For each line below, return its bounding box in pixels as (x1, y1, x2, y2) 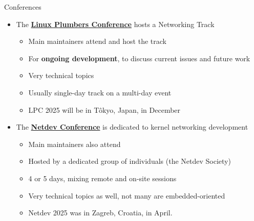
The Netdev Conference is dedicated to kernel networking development (16, 121, 248, 132)
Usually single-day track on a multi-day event (28, 87, 172, 97)
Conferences (4, 2, 41, 12)
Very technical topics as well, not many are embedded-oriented (28, 190, 225, 201)
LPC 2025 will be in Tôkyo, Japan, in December (28, 104, 181, 115)
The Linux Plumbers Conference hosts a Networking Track (16, 18, 215, 29)
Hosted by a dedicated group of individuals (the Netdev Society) (28, 156, 231, 166)
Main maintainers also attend (28, 138, 121, 149)
